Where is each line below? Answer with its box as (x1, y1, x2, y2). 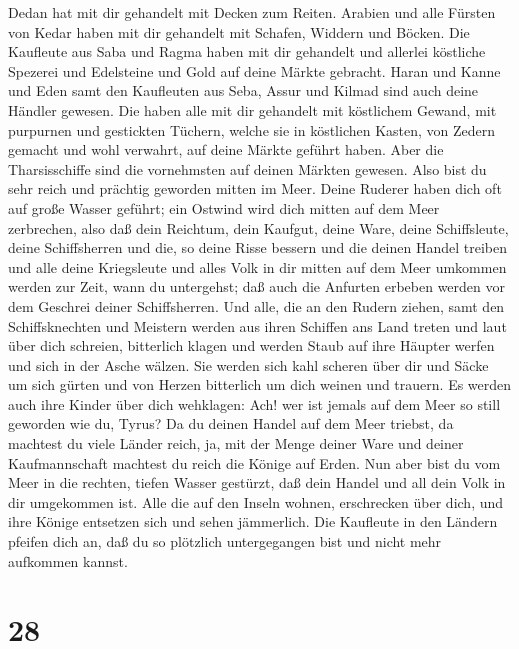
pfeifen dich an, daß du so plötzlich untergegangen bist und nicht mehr (8, 531, 442, 552)
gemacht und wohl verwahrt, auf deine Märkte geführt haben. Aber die (8, 139, 444, 160)
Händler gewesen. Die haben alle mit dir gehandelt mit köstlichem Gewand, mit (8, 99, 497, 120)
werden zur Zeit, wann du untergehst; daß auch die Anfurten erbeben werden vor (8, 276, 505, 297)
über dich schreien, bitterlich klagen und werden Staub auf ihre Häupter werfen (8, 335, 495, 356)
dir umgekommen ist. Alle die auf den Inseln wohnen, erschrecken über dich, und (8, 491, 504, 512)
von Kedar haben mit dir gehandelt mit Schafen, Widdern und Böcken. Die (8, 21, 470, 42)
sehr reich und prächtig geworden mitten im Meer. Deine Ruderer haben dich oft (8, 178, 502, 199)
